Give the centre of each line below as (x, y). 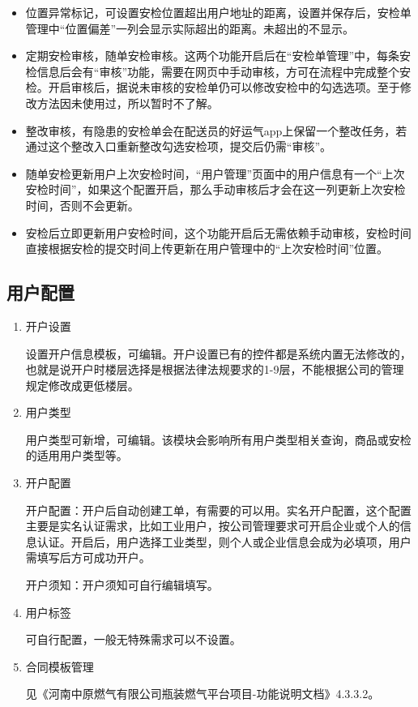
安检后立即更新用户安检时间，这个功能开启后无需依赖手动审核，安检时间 (218, 232)
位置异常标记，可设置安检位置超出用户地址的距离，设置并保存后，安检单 (218, 12)
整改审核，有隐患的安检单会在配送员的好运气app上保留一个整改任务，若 (216, 130)
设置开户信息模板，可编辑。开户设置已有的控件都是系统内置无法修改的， (218, 353)
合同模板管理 (60, 666)
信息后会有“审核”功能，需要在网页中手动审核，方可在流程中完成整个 (218, 71)
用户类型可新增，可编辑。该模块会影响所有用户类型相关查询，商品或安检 (218, 439)
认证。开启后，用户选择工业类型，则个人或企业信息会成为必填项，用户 (224, 541)
